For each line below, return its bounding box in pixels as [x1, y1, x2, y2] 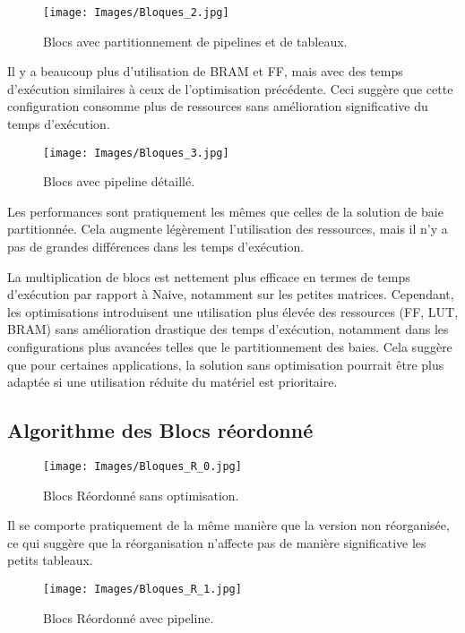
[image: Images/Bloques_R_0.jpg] [43, 460, 242, 474]
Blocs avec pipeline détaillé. [43, 172, 195, 191]
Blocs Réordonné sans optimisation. [43, 485, 239, 504]
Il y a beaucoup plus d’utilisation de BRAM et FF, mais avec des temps [7, 62, 403, 81]
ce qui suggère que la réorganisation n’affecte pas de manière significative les [7, 533, 426, 552]
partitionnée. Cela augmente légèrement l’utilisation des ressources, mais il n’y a [7, 219, 448, 238]
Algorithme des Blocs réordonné [7, 416, 314, 444]
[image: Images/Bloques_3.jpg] [43, 146, 229, 159]
